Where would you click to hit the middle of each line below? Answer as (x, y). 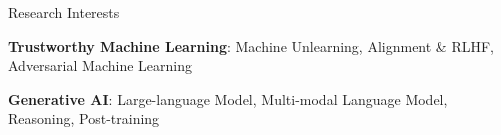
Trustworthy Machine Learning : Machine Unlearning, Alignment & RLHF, (251, 45)
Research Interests (64, 12)
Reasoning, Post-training (84, 118)
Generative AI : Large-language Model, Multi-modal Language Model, (228, 98)
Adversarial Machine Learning (100, 65)
